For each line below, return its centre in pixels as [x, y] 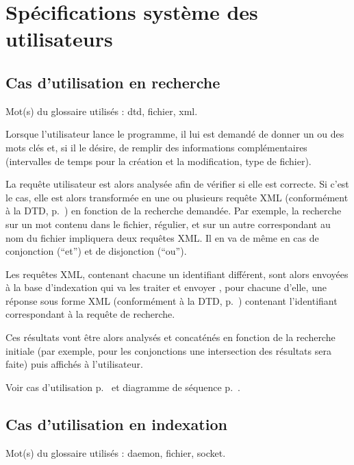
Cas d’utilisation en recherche [113, 82]
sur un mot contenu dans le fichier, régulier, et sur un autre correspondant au [168, 224]
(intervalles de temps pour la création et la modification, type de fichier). [159, 161]
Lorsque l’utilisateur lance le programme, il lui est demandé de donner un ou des [175, 134]
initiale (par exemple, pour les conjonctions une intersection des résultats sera [168, 350]
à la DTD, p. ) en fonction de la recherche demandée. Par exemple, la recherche [174, 211]
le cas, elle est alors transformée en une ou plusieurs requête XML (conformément [177, 197]
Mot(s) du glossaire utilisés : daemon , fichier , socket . [116, 452]
